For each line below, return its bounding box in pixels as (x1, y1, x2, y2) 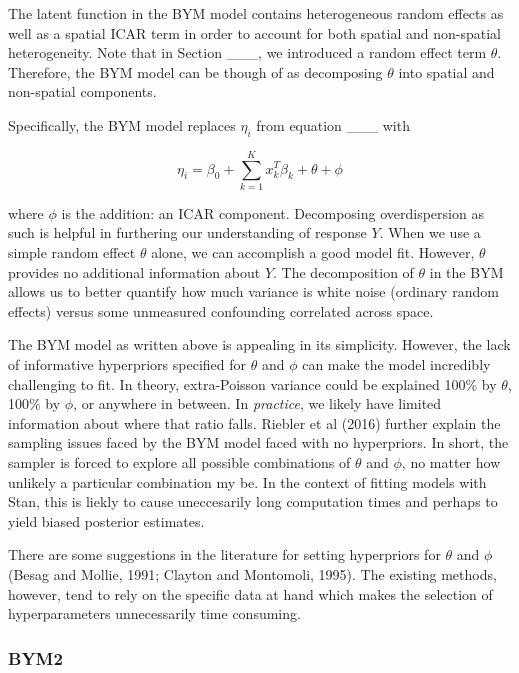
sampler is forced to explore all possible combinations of (8, 452, 351, 473)
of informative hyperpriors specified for (8, 354, 246, 375)
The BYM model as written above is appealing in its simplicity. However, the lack (8, 334, 511, 355)
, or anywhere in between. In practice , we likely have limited (73, 393, 442, 414)
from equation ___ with (256, 114, 410, 135)
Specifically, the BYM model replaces (8, 114, 236, 135)
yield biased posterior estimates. (8, 510, 205, 531)
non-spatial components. (8, 81, 157, 102)
